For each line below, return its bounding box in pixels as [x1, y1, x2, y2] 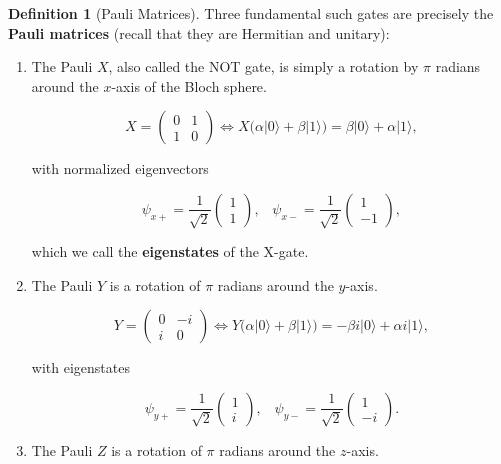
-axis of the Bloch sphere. [111, 75, 267, 96]
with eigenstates [31, 357, 130, 378]
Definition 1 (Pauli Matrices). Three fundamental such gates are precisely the [8, 3, 494, 23]
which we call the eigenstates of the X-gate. [31, 240, 309, 261]
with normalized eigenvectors [31, 158, 209, 179]
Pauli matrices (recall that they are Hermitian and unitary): [8, 22, 390, 43]
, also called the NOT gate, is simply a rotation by [108, 56, 419, 77]
